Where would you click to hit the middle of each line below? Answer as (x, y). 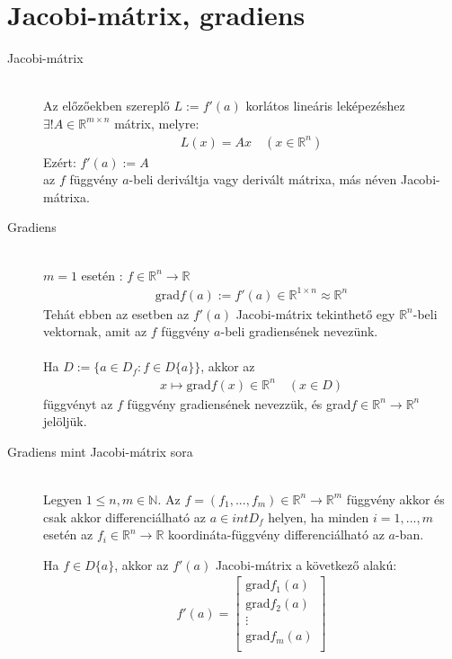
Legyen (62, 499)
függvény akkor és (395, 499)
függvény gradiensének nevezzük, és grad (239, 403)
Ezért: (60, 161)
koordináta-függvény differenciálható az (276, 534)
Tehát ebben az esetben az (116, 313)
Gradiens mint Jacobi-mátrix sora (100, 451)
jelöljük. (65, 421)
